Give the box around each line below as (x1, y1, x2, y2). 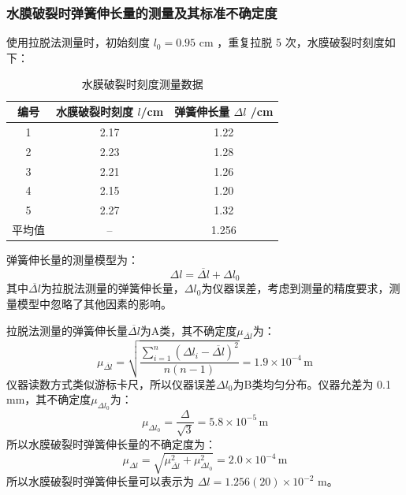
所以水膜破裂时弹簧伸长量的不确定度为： (6, 435, 216, 452)
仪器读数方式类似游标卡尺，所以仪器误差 (6, 375, 216, 392)
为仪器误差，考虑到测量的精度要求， (201, 280, 389, 296)
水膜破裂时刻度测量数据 (81, 76, 203, 92)
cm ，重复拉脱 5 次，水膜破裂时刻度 (199, 34, 385, 50)
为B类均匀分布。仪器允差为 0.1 (233, 375, 392, 392)
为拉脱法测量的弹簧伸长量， (40, 280, 184, 296)
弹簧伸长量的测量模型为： (6, 251, 139, 268)
